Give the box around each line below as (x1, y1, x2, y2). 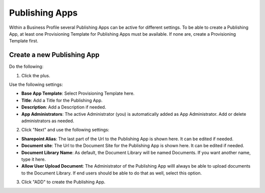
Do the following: (9, 64, 44, 69)
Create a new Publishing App (9, 51, 100, 59)
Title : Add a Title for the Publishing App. (21, 97, 103, 103)
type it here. (21, 156, 46, 162)
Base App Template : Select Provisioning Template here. (21, 90, 135, 96)
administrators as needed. (21, 118, 75, 124)
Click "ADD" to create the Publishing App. (21, 179, 106, 185)
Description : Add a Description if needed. (21, 104, 106, 110)
